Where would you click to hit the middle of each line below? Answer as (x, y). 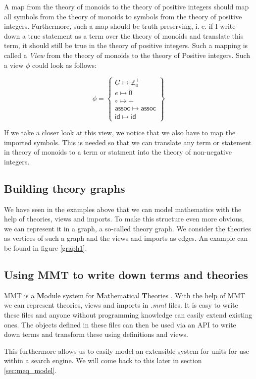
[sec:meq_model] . (30, 370)
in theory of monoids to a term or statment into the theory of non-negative (118, 152)
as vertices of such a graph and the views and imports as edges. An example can (126, 238)
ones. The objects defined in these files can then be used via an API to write (120, 324)
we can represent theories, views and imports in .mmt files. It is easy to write (121, 305)
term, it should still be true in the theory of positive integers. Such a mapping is (126, 45)
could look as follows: (64, 65)
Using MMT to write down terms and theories (126, 274)
